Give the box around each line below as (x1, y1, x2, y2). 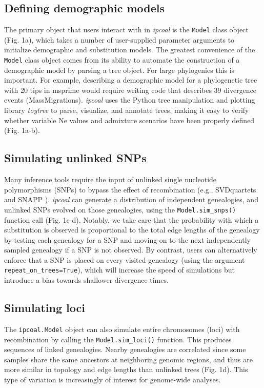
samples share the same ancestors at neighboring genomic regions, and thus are (4, 354, 253, 364)
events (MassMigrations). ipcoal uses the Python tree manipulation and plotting (4, 94, 255, 105)
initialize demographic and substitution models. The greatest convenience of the (4, 44, 255, 55)
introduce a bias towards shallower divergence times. (4, 275, 169, 285)
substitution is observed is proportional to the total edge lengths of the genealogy (4, 224, 260, 235)
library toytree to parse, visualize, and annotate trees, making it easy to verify (4, 105, 249, 115)
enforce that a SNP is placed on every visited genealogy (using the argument (4, 254, 245, 265)
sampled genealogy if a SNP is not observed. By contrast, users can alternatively (4, 244, 257, 255)
